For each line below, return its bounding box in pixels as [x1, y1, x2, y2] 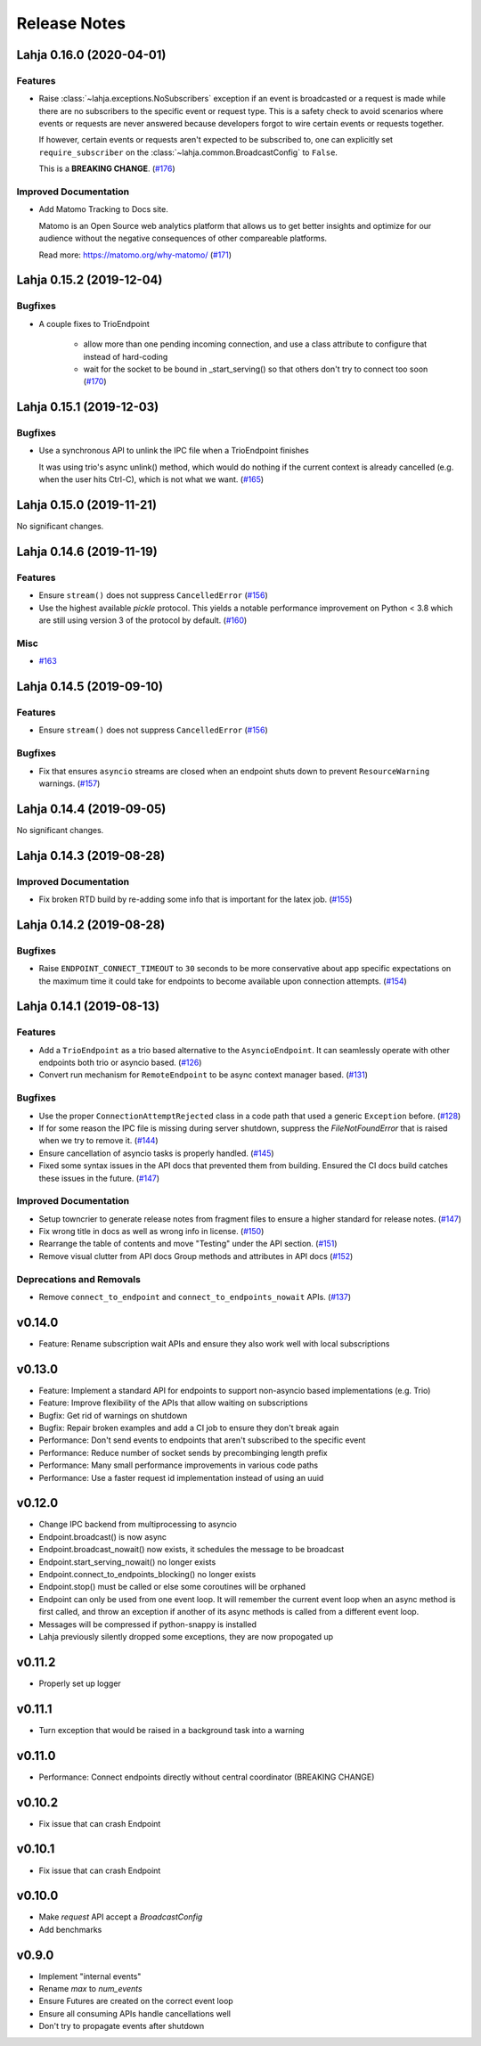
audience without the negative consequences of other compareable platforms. [38, 233, 328, 244]
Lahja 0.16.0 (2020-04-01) [16, 47, 167, 62]
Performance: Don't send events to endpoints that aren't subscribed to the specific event [38, 1435, 366, 1445]
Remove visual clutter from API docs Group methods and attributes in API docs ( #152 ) [38, 1250, 354, 1261]
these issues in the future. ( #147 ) [38, 1173, 160, 1183]
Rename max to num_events [38, 1984, 143, 1994]
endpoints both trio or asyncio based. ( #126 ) [38, 1057, 202, 1068]
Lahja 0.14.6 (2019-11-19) [16, 544, 158, 559]
